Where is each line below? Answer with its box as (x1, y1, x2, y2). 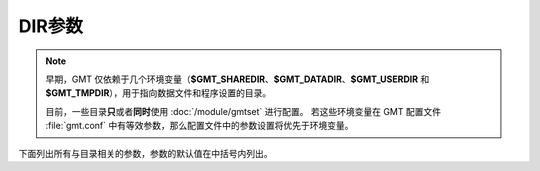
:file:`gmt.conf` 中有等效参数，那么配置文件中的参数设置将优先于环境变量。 (45, 120, 354, 132)
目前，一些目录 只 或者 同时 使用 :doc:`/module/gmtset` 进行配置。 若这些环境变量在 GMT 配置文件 (45, 105, 442, 117)
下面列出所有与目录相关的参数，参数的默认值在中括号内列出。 (18, 147, 273, 159)
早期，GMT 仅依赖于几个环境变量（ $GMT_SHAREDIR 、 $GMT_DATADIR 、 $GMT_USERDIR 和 (45, 73, 430, 85)
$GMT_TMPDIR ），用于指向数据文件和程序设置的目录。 (45, 87, 272, 99)
